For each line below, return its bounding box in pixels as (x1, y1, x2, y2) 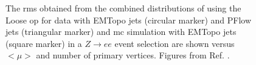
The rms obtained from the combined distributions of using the (5, 2, 241, 14)
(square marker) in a (5, 37, 82, 49)
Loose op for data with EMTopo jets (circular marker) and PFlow (5, 13, 252, 26)
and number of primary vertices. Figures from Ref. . (36, 49, 230, 61)
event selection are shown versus (114, 37, 235, 49)
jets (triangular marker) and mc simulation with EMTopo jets (5, 25, 237, 38)
